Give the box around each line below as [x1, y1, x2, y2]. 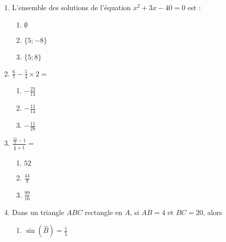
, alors [203, 206, 222, 217]
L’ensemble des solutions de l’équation [12, 2, 131, 12]
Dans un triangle [12, 206, 64, 217]
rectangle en [84, 206, 122, 217]
